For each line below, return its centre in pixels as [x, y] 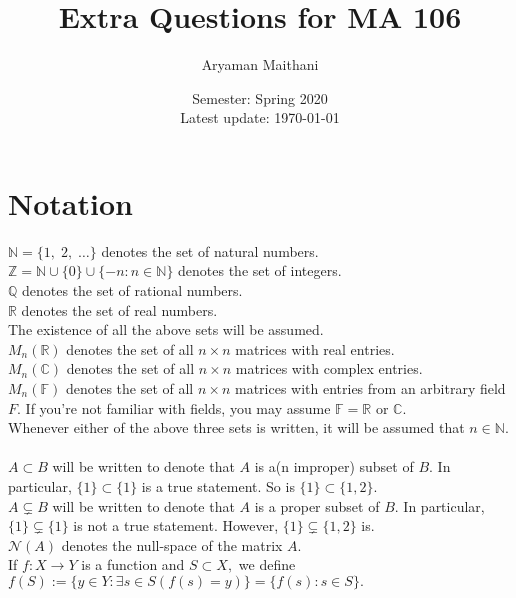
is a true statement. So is [218, 485]
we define [267, 564]
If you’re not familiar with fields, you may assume [178, 407]
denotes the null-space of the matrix [172, 544]
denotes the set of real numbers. [119, 309]
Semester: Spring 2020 [260, 97]
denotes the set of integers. [260, 270]
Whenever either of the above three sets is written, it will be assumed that [236, 427]
